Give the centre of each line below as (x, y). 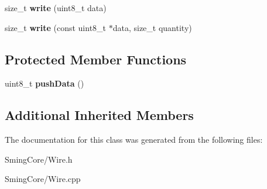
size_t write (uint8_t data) (56, 8)
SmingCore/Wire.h (39, 159)
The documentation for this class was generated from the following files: (134, 140)
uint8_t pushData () (44, 83)
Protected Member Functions (96, 59)
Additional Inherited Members (99, 115)
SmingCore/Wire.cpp (43, 179)
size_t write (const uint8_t (56, 27)
